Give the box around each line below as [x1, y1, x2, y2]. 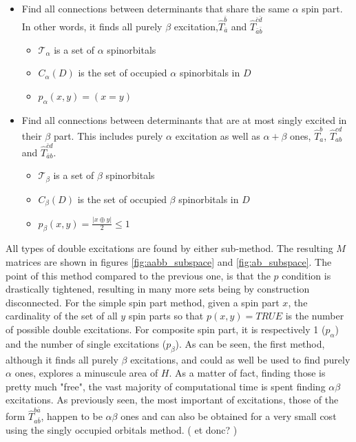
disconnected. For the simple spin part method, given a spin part [6, 295, 280, 309]
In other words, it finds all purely [21, 19, 163, 33]
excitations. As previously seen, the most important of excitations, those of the [6, 392, 339, 407]
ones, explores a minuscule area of [14, 366, 158, 380]
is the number [285, 308, 344, 323]
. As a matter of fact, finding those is [169, 366, 326, 380]
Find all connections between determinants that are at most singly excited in [21, 112, 347, 127]
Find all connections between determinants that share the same [21, 1, 290, 15]
